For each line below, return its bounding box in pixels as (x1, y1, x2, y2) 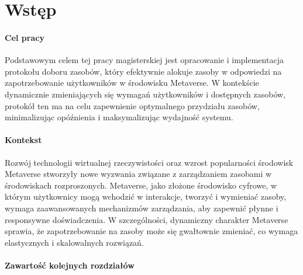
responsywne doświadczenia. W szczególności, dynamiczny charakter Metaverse (5, 213, 288, 225)
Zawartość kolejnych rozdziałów (5, 259, 135, 271)
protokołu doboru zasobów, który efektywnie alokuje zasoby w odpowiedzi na (5, 65, 282, 77)
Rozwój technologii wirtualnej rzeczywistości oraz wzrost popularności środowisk (5, 156, 294, 168)
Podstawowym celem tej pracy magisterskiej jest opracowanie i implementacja (5, 54, 284, 66)
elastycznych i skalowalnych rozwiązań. (5, 236, 144, 248)
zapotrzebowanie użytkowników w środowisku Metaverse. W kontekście (5, 76, 259, 89)
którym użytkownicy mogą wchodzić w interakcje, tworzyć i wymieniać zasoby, (5, 190, 287, 203)
